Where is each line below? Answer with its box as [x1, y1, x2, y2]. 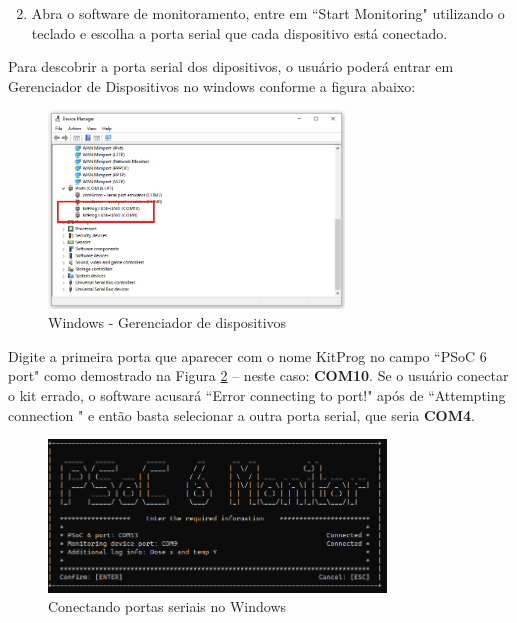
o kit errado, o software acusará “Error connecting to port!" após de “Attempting [8, 384, 506, 405]
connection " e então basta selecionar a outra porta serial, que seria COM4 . [8, 404, 475, 425]
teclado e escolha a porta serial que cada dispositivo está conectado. [31, 22, 448, 43]
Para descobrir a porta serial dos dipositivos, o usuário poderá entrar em [8, 56, 454, 77]
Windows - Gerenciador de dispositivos [48, 312, 287, 333]
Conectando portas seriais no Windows [48, 596, 286, 617]
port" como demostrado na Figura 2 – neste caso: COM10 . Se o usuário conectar [8, 365, 509, 386]
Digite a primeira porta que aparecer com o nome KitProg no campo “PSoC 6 [8, 345, 487, 366]
